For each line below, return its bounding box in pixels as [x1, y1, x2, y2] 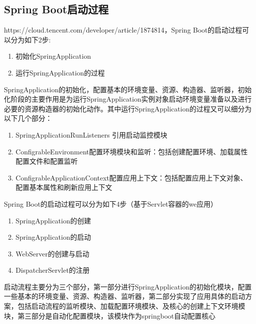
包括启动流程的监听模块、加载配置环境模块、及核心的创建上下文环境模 [17, 301, 245, 311]
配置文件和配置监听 [15, 156, 78, 166]
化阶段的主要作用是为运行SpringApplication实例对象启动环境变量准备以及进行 [4, 94, 252, 104]
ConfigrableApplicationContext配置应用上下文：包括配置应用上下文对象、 [15, 172, 248, 182]
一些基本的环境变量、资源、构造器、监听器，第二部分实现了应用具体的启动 [4, 291, 245, 301]
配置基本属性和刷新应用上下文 [15, 182, 112, 192]
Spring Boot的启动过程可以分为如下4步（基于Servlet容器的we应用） [4, 198, 218, 209]
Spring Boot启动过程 [4, 1, 109, 17]
